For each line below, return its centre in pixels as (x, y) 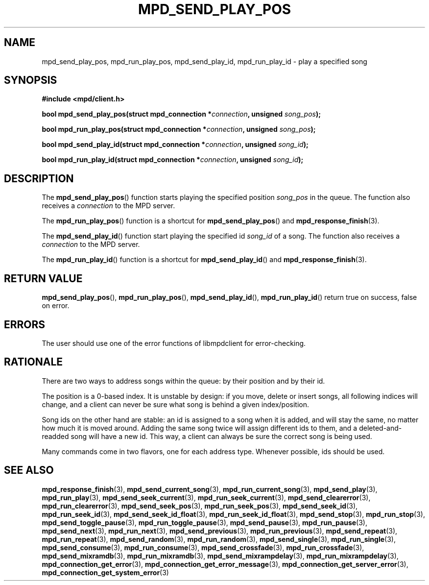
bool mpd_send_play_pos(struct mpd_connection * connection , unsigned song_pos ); (181, 114)
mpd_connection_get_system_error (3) (105, 572)
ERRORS (25, 324)
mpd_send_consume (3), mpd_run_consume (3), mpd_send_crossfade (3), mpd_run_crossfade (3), (203, 547)
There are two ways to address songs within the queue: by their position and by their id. (183, 381)
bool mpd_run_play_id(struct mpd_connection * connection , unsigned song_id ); (173, 160)
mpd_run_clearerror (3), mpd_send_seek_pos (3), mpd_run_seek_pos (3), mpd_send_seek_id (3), (200, 506)
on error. (56, 306)
